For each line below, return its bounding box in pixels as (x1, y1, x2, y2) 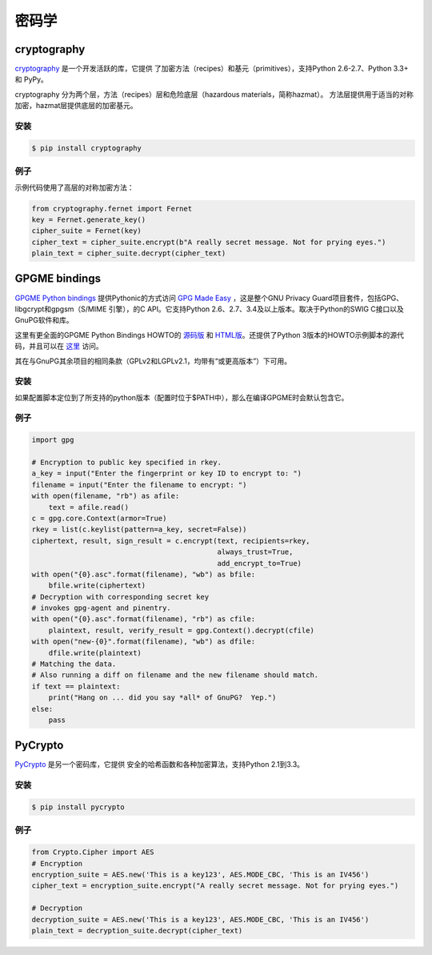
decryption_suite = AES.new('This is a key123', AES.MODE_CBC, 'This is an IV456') (31, 915, 370, 924)
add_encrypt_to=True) (217, 559, 302, 568)
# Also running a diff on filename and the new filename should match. (31, 671, 319, 680)
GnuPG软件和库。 (14, 315, 74, 325)
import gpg (31, 435, 74, 444)
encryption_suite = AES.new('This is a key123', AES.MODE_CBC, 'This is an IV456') (31, 869, 370, 879)
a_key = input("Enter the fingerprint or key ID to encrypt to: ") (31, 469, 302, 478)
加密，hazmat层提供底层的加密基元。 (14, 101, 138, 110)
